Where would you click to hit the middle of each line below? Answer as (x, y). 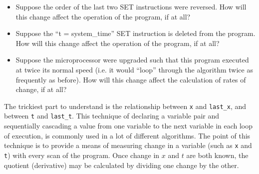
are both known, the (217, 155)
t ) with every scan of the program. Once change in (82, 155)
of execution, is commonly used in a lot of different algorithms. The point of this (127, 135)
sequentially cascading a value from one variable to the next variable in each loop (129, 126)
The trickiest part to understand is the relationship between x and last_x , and (125, 106)
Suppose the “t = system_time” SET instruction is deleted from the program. (135, 33)
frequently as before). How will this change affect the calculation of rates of (131, 79)
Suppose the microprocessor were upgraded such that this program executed (132, 60)
